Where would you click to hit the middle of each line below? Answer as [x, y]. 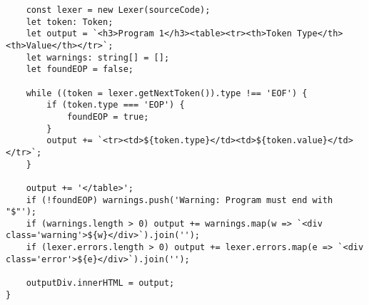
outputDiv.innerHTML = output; [100, 283]
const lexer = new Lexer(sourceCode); [118, 10]
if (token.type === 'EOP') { [116, 105]
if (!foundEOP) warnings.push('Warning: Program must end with [180, 200]
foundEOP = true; [108, 117]
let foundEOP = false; [80, 69]
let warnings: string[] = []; [98, 57]
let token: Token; [70, 22]
